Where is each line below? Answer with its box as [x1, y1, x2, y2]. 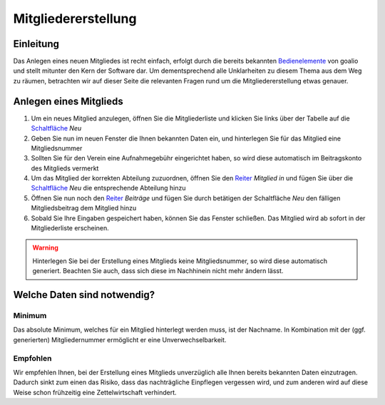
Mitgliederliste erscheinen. [31, 224, 110, 232]
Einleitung [13, 38, 60, 50]
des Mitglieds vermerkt [31, 164, 99, 173]
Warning [32, 243, 58, 252]
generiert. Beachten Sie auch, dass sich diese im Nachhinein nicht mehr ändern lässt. [32, 267, 284, 275]
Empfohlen [13, 353, 52, 363]
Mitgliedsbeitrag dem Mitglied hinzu [31, 204, 137, 212]
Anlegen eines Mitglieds [13, 95, 124, 107]
